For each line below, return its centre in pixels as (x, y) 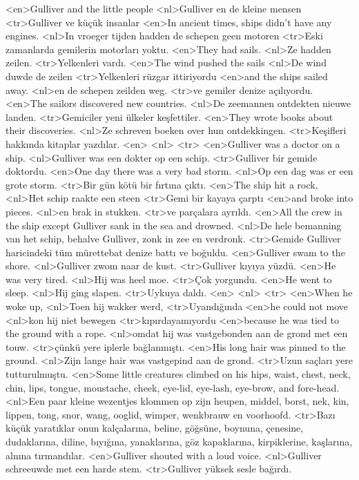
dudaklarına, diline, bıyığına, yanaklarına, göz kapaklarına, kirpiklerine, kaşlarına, (179, 441)
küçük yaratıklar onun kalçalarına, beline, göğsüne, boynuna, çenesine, (155, 428)
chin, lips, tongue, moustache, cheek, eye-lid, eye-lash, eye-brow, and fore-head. (173, 387)
